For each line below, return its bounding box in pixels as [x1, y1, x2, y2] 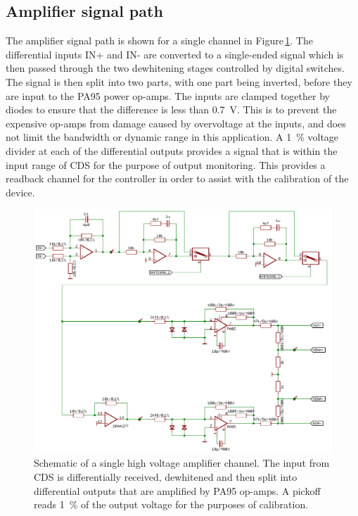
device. [6, 184, 35, 199]
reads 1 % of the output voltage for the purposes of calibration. [34, 497, 309, 512]
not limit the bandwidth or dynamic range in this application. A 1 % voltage [6, 130, 339, 144]
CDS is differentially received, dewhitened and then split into [34, 470, 298, 484]
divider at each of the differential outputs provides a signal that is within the [6, 143, 338, 158]
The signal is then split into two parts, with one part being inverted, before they [6, 74, 352, 89]
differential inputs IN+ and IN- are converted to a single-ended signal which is [6, 46, 344, 61]
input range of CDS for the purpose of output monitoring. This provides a [6, 157, 326, 172]
